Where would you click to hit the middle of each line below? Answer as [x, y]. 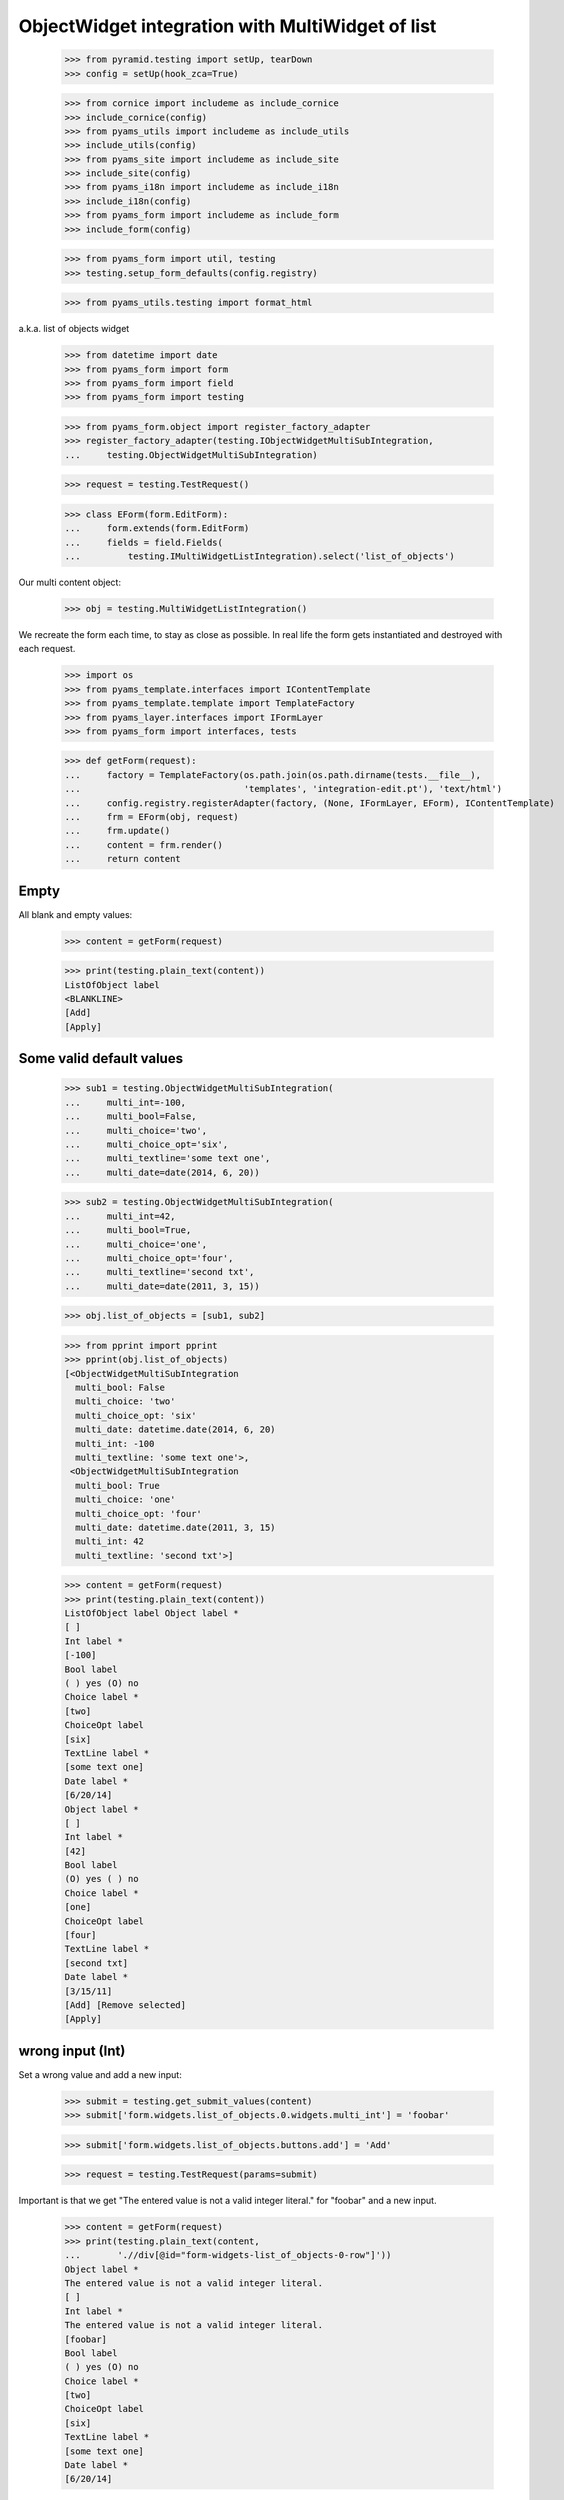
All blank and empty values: [75, 914]
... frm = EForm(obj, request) [151, 817]
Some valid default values [101, 1058]
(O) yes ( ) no [101, 1879]
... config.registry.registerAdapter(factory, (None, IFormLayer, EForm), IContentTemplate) [309, 803]
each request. [47, 649]
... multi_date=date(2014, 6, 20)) [162, 1172]
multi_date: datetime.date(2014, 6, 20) [175, 1429]
